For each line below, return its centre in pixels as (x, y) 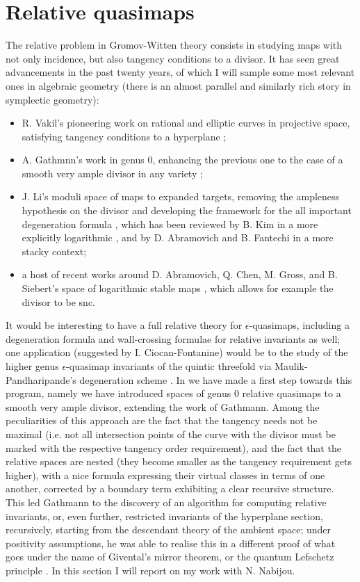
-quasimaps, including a (299, 325)
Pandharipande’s (41, 379)
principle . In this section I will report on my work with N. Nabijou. (150, 570)
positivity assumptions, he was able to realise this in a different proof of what (171, 543)
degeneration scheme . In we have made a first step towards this (216, 379)
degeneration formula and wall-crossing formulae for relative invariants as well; (173, 338)
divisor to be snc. (58, 301)
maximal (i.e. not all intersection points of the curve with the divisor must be (171, 434)
